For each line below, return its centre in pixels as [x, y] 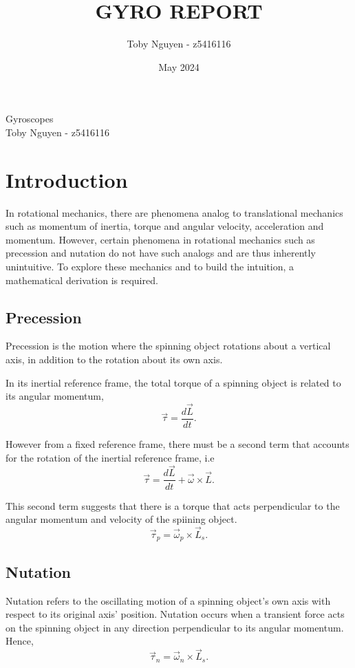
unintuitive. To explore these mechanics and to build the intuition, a [150, 266]
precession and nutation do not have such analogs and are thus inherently [161, 253]
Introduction [67, 179]
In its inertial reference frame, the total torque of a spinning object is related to [173, 382]
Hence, [20, 641]
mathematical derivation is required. [82, 280]
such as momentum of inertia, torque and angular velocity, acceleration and [165, 226]
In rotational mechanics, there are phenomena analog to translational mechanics [174, 212]
